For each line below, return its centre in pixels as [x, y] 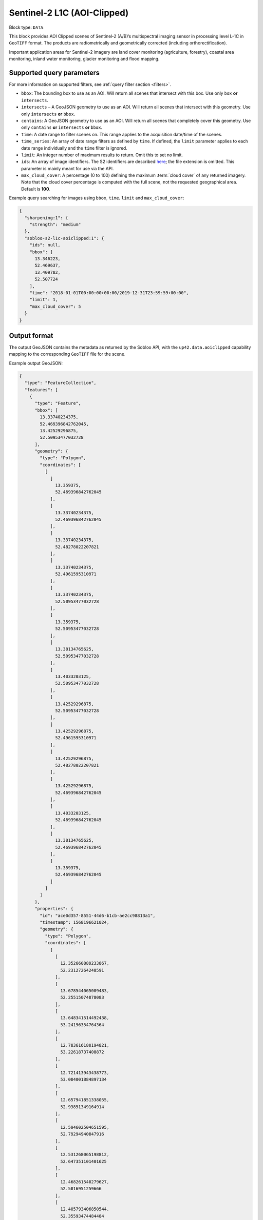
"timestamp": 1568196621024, [75, 923]
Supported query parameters [54, 72]
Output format [31, 335]
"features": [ [41, 390]
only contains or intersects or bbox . [62, 127]
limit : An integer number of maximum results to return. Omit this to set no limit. [102, 155]
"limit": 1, [44, 300]
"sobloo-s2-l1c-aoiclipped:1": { [64, 238]
